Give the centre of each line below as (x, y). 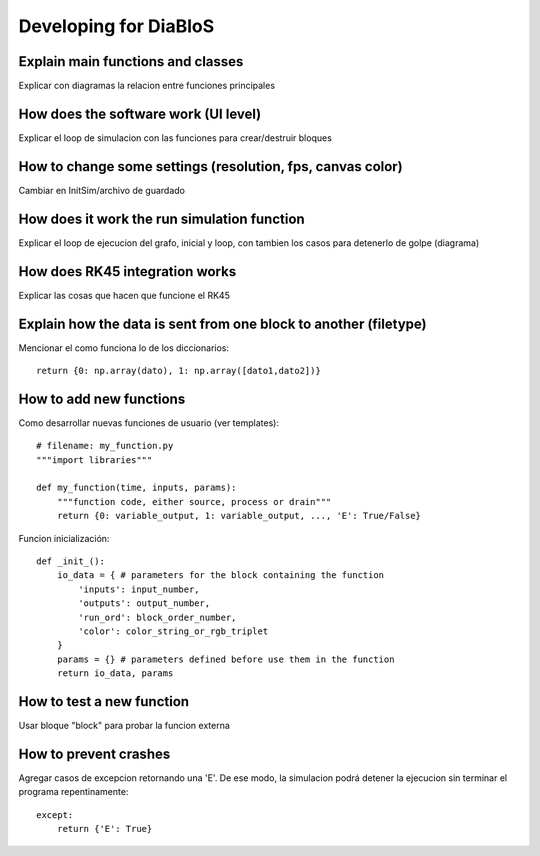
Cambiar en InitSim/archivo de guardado (101, 190)
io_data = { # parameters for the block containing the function (220, 575)
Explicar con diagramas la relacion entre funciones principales (146, 86)
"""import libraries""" (94, 459)
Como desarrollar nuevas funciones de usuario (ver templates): (149, 422)
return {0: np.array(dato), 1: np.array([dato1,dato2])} (179, 370)
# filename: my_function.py (105, 446)
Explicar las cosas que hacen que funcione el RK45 (124, 295)
